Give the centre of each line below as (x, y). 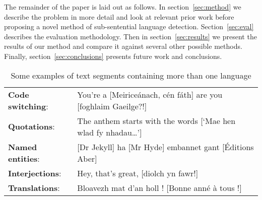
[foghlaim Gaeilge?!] (112, 106)
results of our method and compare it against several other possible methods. (123, 46)
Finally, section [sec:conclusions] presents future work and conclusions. (113, 56)
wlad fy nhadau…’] (110, 132)
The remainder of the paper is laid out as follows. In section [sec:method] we (123, 7)
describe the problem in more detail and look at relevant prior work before (119, 16)
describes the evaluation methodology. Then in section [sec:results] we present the (130, 36)
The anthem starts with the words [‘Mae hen (156, 120)
